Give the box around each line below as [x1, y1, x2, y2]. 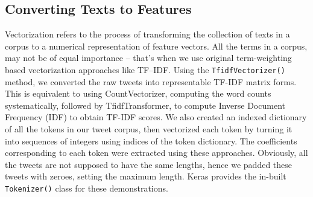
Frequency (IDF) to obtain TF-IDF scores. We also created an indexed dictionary [5, 111, 307, 123]
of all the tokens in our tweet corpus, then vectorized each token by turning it [5, 123, 292, 135]
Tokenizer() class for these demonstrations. [5, 181, 168, 194]
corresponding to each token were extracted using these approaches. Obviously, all [5, 146, 308, 159]
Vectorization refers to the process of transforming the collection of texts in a [5, 28, 290, 40]
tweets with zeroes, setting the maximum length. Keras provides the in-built [5, 170, 286, 182]
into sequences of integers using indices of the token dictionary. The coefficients [5, 134, 297, 147]
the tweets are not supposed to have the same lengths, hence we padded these [5, 158, 292, 170]
